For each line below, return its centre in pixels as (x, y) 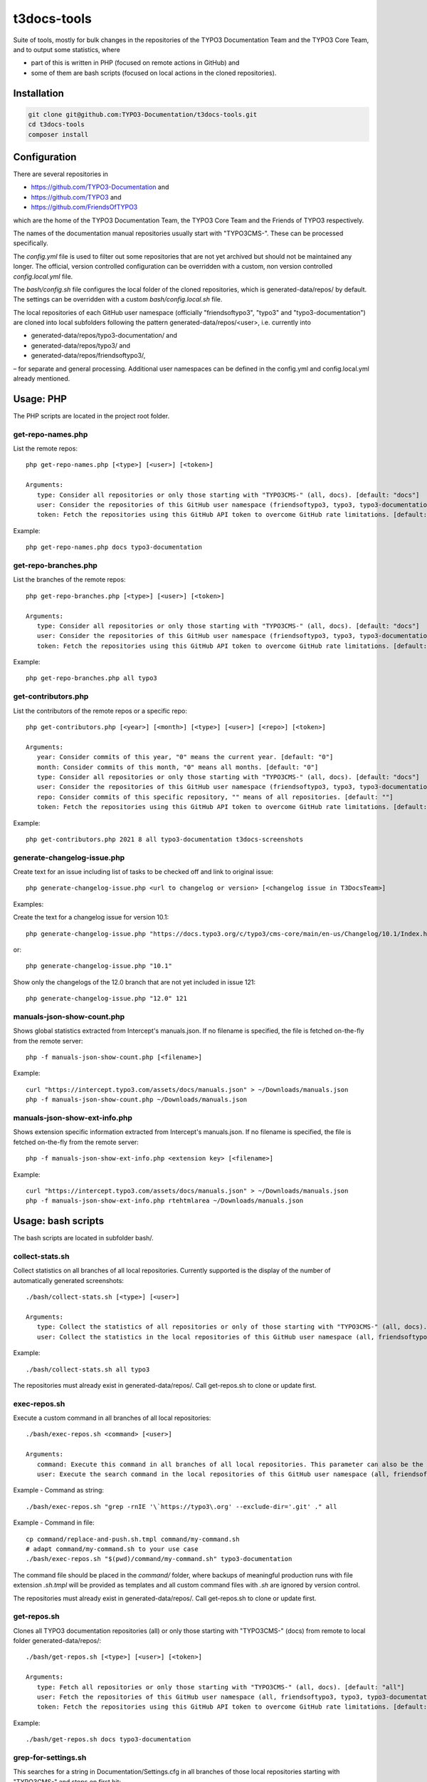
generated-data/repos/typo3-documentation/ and (104, 336)
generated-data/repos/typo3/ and (81, 345)
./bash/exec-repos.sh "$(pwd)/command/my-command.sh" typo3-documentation (159, 1559)
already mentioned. (42, 378)
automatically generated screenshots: (69, 1280)
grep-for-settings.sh (50, 1757)
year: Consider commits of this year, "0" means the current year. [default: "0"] (185, 757)
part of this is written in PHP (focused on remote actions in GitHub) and (135, 63)
